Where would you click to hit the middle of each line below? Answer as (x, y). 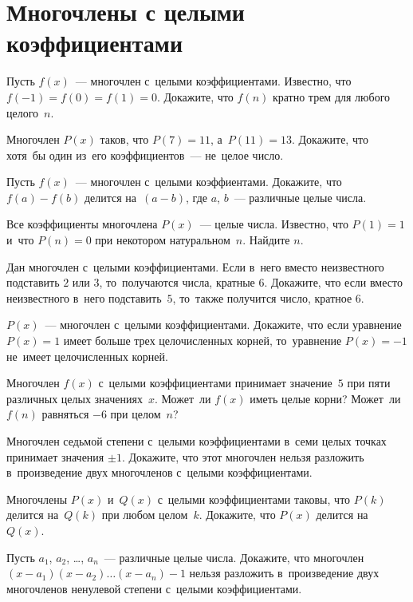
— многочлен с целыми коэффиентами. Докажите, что (208, 182)
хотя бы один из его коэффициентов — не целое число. (145, 154)
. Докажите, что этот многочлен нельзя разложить (243, 456)
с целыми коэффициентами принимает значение (215, 383)
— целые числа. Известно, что (274, 224)
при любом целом (145, 515)
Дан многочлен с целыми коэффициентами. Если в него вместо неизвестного (195, 266)
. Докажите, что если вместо (333, 282)
